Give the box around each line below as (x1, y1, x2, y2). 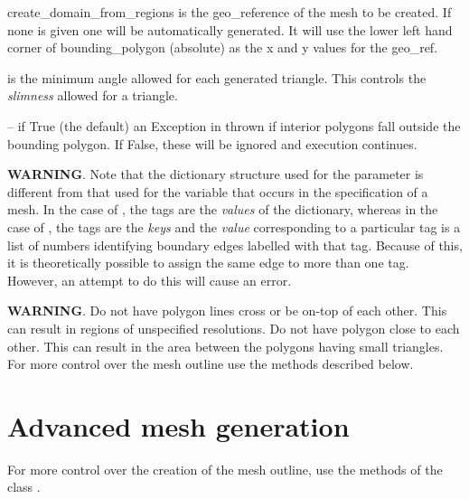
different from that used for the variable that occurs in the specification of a (7, 182, 428, 201)
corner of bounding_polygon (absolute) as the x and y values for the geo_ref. (7, 38, 438, 57)
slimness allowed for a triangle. (7, 86, 178, 105)
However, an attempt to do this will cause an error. (7, 270, 292, 289)
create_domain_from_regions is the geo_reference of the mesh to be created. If (7, 3, 452, 21)
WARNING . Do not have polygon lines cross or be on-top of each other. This (7, 301, 447, 320)
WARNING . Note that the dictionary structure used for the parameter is (7, 165, 424, 184)
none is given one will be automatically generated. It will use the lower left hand (7, 20, 453, 39)
